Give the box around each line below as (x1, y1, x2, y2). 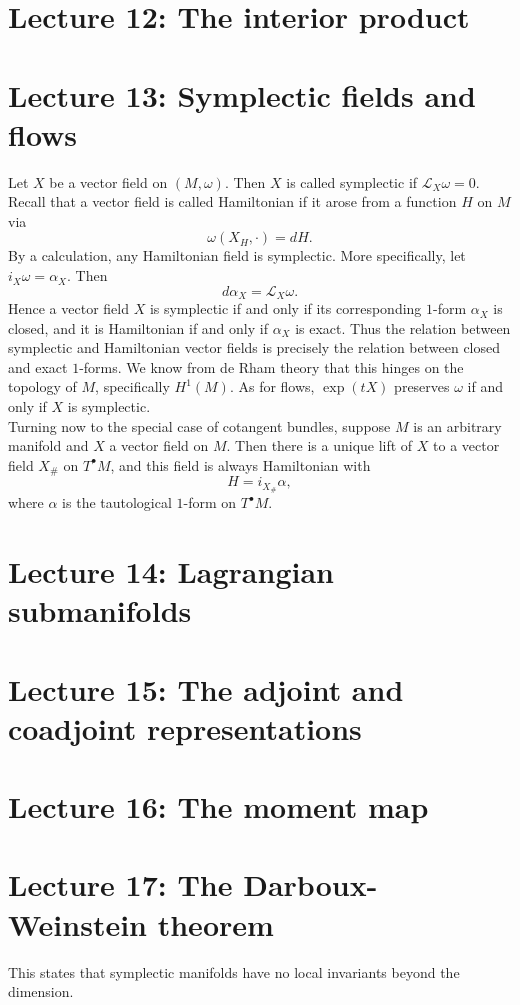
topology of (8, 376, 77, 397)
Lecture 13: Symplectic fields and (8, 74, 476, 115)
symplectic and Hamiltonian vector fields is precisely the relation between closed (8, 337, 501, 358)
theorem (157, 903, 274, 944)
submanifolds (8, 590, 192, 631)
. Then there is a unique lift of (226, 435, 413, 456)
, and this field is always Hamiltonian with (110, 454, 371, 475)
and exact (8, 356, 68, 377)
